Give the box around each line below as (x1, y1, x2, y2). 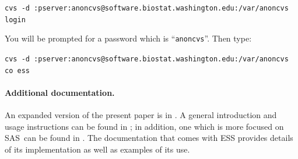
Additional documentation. (5, 86, 115, 98)
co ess (5, 66, 30, 75)
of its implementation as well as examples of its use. (5, 143, 190, 155)
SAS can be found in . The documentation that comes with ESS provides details (5, 132, 293, 144)
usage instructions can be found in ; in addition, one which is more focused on (5, 120, 284, 132)
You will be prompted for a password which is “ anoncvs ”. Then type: (5, 32, 252, 44)
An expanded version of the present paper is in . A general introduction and (5, 109, 277, 121)
